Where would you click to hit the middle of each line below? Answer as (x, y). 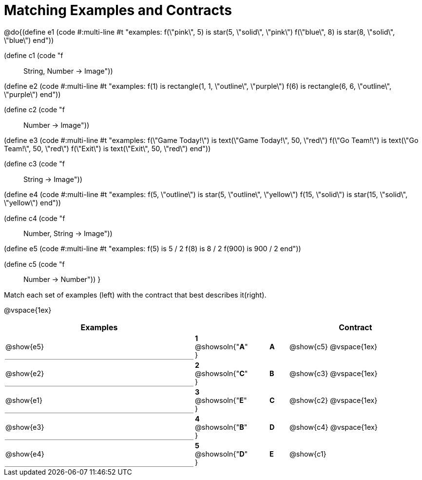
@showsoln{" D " (221, 454)
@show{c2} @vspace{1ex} (333, 400)
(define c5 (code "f (34, 264)
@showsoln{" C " (221, 374)
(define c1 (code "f (34, 56)
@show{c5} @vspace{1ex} (333, 347)
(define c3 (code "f (34, 164)
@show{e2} (25, 373)
